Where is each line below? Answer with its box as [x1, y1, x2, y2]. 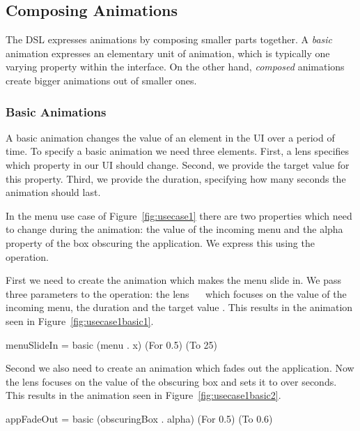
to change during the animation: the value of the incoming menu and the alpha [6, 222, 343, 236]
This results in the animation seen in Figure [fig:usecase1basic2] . [6, 388, 281, 402]
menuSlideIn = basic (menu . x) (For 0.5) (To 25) [6, 337, 218, 351]
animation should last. [6, 185, 101, 199]
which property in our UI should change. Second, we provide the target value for [6, 157, 350, 172]
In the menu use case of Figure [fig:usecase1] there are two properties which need [6, 208, 352, 222]
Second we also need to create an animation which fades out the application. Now [6, 361, 354, 375]
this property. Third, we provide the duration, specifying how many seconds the [6, 171, 346, 186]
